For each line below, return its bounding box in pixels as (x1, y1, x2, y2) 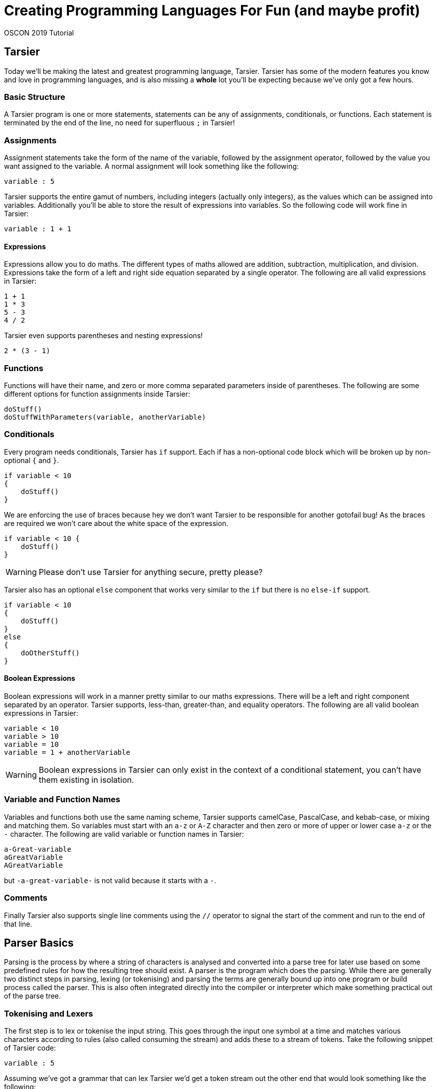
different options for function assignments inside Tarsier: (4, 390, 190, 399)
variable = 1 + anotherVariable (4, 748, 130, 757)
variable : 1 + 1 (4, 225, 71, 233)
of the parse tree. (4, 992, 61, 1001)
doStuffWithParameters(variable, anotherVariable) (4, 413, 206, 422)
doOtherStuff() (20, 648, 80, 657)
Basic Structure (4, 91, 65, 102)
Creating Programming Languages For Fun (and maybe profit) (4, 2, 421, 19)
